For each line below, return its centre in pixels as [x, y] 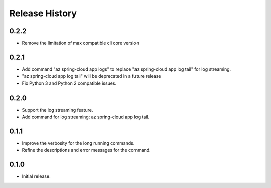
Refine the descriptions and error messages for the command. [86, 150]
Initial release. [36, 176]
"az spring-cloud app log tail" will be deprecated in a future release [91, 76]
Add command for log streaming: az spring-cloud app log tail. [86, 117]
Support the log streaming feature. [57, 110]
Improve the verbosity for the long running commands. [78, 143]
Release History [43, 13]
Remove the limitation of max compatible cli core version [80, 43]
